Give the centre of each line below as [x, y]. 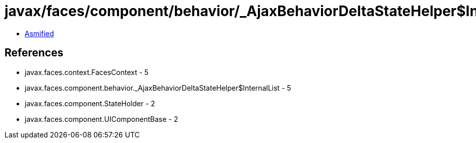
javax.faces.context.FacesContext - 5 [87, 72]
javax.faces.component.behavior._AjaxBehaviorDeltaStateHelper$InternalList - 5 [158, 88]
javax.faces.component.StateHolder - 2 [90, 103]
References [34, 53]
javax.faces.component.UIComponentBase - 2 [101, 119]
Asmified [40, 33]
